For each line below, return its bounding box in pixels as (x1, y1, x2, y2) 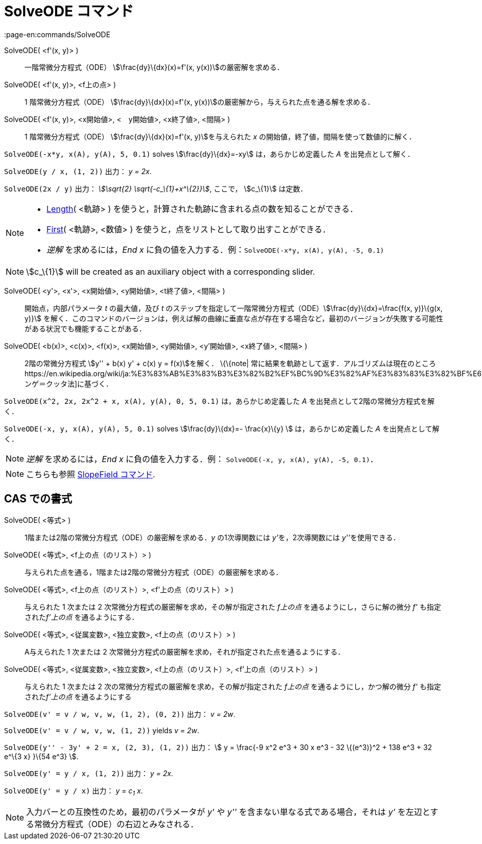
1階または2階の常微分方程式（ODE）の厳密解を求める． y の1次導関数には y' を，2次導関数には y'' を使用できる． (25, 533, 400, 542)
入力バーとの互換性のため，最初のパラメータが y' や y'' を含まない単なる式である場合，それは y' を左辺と (26, 807, 430, 817)
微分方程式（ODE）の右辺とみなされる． (42, 819, 199, 830)
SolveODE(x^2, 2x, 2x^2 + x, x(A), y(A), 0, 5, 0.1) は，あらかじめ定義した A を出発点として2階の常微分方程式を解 (4, 396, 435, 405)
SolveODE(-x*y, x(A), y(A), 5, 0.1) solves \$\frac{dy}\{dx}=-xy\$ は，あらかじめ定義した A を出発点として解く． (4, 149, 415, 158)
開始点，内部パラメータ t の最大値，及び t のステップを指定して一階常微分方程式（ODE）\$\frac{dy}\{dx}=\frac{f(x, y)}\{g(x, (25, 303, 443, 312)
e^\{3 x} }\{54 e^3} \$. (4, 752, 79, 761)
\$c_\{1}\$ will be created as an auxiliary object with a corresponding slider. (26, 266, 315, 277)
